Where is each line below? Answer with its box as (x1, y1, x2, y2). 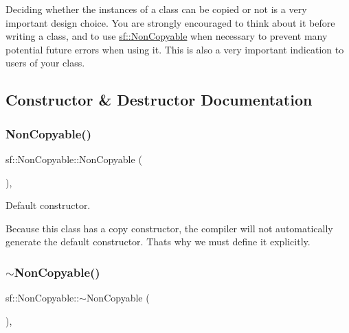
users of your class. (5, 56, 85, 70)
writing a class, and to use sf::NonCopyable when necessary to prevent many (5, 29, 328, 43)
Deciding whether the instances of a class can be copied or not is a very (5, 2, 307, 16)
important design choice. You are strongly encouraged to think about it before (5, 15, 335, 29)
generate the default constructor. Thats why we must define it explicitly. (5, 234, 311, 249)
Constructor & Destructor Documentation (5, 89, 313, 110)
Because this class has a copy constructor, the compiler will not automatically (5, 221, 333, 235)
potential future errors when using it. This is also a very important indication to (5, 42, 344, 56)
